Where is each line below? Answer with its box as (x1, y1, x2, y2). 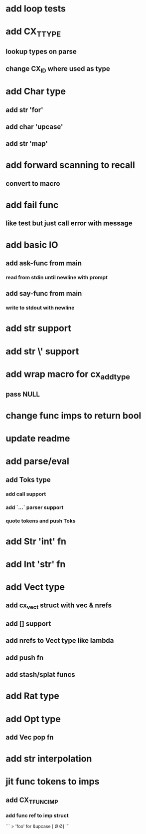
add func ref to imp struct (5, 812, 69, 819)
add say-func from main (5, 289, 82, 298)
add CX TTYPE (5, 26, 61, 39)
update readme (5, 433, 70, 444)
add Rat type (5, 690, 59, 702)
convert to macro (5, 179, 60, 188)
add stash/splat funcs (5, 670, 75, 679)
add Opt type (5, 713, 61, 725)
